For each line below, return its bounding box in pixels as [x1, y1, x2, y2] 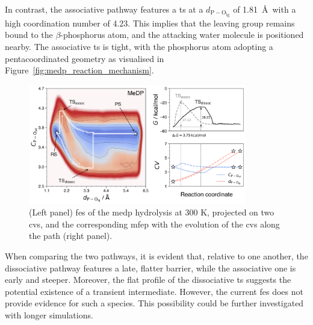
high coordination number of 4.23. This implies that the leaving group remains [5, 16, 295, 29]
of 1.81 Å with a [233, 3, 296, 15]
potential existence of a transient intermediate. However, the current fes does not [5, 285, 303, 297]
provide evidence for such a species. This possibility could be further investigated [5, 297, 304, 309]
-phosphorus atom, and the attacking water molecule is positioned [60, 28, 304, 41]
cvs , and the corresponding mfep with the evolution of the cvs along [29, 217, 280, 230]
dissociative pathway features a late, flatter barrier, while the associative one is [5, 261, 296, 274]
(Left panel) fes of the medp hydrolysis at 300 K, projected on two [29, 206, 274, 218]
